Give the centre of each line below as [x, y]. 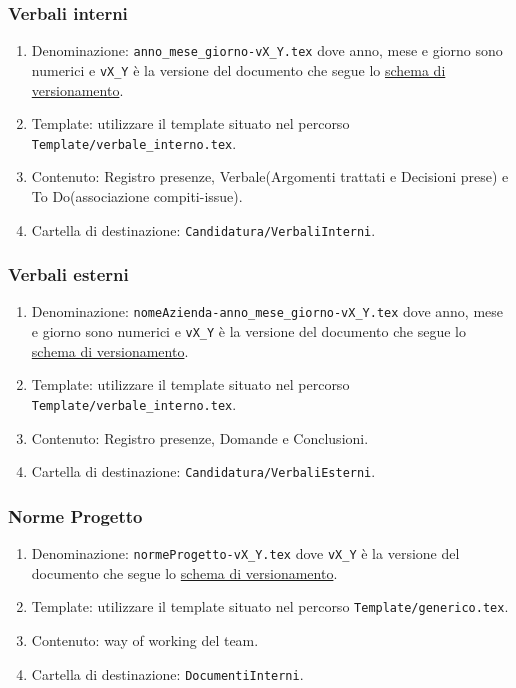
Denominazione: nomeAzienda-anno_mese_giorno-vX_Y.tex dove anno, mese [267, 311]
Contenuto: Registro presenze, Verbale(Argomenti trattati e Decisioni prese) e [270, 176]
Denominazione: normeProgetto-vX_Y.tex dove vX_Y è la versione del [245, 553]
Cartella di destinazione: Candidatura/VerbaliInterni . [203, 229]
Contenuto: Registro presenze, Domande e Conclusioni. [200, 437]
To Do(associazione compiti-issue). [137, 195]
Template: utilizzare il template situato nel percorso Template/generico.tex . [270, 606]
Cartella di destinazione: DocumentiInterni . [167, 673]
